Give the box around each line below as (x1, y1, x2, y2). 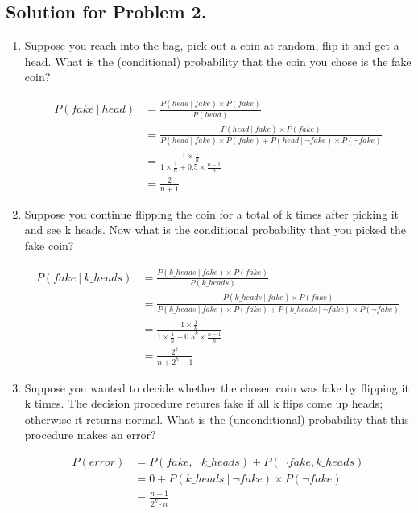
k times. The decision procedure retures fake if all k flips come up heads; (24, 395, 383, 412)
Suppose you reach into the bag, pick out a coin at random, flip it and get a (24, 37, 399, 54)
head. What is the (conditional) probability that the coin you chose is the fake (24, 52, 412, 69)
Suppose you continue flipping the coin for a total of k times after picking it (24, 205, 399, 222)
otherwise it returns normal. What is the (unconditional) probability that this (24, 410, 409, 427)
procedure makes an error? (24, 426, 156, 443)
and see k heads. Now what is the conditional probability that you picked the (24, 221, 406, 238)
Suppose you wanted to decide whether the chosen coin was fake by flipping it (24, 379, 409, 396)
